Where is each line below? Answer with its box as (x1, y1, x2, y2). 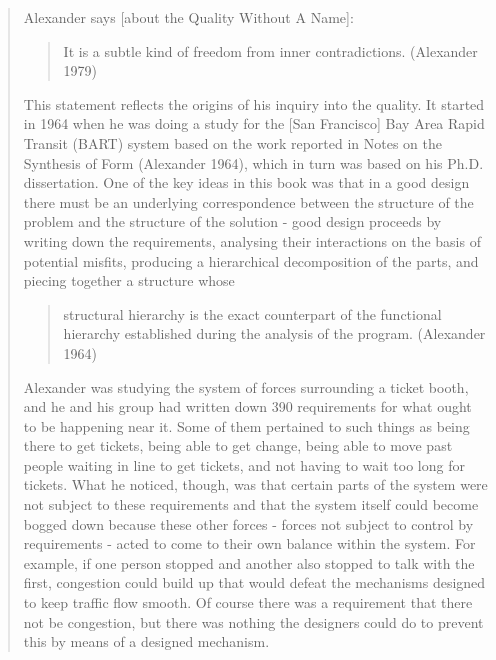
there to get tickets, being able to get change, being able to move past (23, 435, 453, 456)
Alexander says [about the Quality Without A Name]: (23, 7, 354, 27)
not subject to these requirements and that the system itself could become (23, 494, 479, 515)
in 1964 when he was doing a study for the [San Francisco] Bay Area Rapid (23, 113, 485, 134)
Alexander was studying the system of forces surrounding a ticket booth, (23, 376, 469, 397)
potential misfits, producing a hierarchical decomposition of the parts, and (23, 250, 479, 271)
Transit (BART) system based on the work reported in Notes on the (23, 132, 442, 153)
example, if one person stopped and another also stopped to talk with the (23, 552, 475, 573)
